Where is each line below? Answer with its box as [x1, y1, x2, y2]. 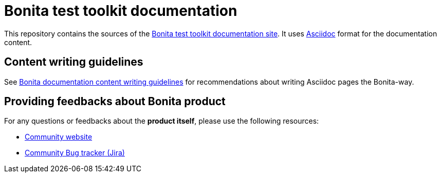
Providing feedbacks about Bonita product [4, 95, 226, 108]
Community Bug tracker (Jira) [25, 148, 125, 158]
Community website [25, 132, 93, 142]
